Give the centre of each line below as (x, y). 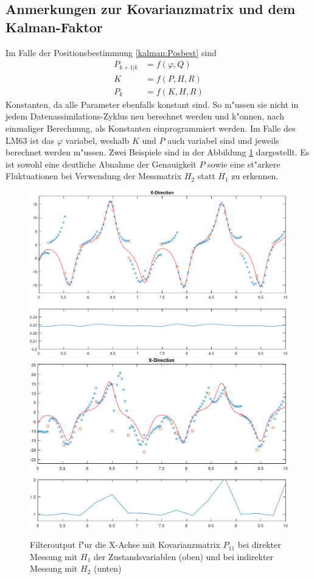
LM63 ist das (30, 140)
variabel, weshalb (97, 140)
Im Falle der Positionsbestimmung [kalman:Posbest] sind (111, 52)
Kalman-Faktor (54, 27)
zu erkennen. (255, 176)
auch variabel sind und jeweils (223, 140)
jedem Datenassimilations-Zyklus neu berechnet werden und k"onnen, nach (145, 116)
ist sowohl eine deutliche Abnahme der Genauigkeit (101, 164)
